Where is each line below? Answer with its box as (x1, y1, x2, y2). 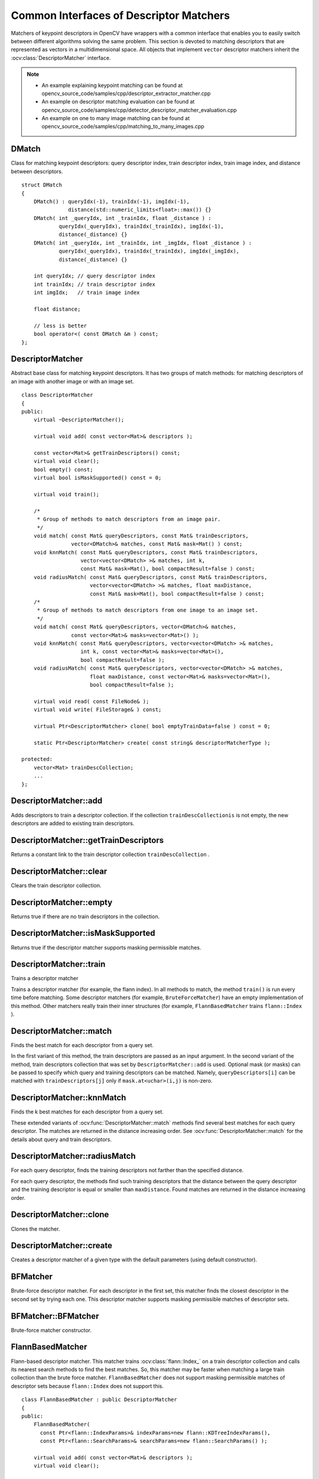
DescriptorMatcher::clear (11, 866, 108, 876)
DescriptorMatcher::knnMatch (11, 1093, 126, 1103)
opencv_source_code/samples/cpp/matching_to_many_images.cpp (41, 123, 205, 130)
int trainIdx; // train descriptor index (33, 281, 156, 288)
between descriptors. (11, 167, 63, 175)
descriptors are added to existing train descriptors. (11, 819, 135, 826)
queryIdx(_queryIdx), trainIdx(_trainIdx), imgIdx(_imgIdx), (58, 248, 240, 254)
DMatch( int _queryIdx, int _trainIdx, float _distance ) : (33, 215, 212, 221)
